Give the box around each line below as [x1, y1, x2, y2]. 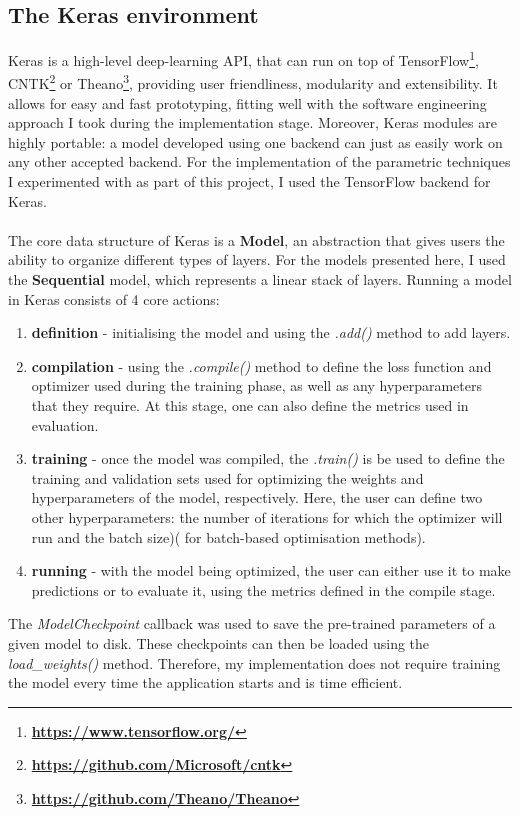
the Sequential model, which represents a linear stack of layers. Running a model [8, 269, 512, 290]
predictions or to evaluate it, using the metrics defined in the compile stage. [31, 579, 496, 600]
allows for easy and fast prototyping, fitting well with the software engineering [8, 92, 487, 113]
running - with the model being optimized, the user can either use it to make [31, 560, 511, 581]
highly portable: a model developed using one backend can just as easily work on [8, 131, 503, 152]
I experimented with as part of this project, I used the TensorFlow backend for [8, 171, 491, 192]
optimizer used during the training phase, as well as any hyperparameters [31, 375, 482, 396]
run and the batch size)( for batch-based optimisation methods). [31, 526, 426, 547]
